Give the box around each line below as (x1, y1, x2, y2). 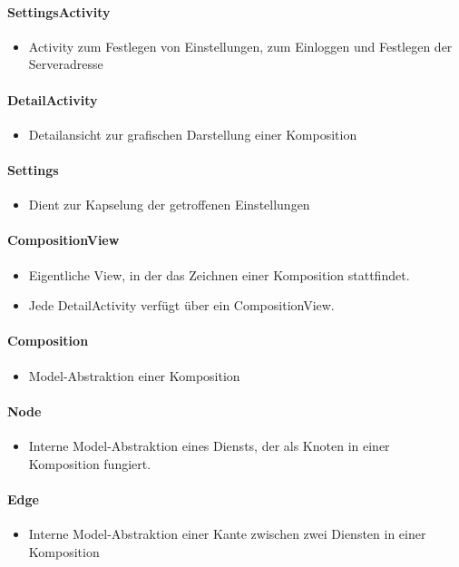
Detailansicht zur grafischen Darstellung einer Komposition (28, 124, 357, 143)
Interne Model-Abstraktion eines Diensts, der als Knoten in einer (28, 435, 390, 455)
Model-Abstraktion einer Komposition (28, 366, 240, 385)
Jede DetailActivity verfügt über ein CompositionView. (28, 296, 335, 315)
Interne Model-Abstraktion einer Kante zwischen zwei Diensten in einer (28, 523, 426, 543)
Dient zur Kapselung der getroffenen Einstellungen (28, 195, 310, 214)
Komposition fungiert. (28, 454, 151, 473)
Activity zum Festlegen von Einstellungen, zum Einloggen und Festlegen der (28, 36, 453, 55)
